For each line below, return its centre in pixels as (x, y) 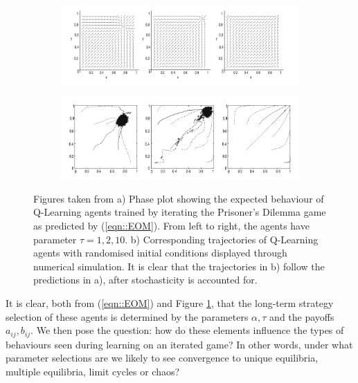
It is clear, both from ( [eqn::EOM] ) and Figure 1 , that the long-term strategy (170, 302)
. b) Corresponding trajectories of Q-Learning (222, 239)
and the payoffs (302, 316)
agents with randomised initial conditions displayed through (160, 253)
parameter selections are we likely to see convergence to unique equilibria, (162, 358)
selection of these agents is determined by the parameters (127, 316)
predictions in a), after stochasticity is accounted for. (145, 280)
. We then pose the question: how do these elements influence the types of (187, 330)
